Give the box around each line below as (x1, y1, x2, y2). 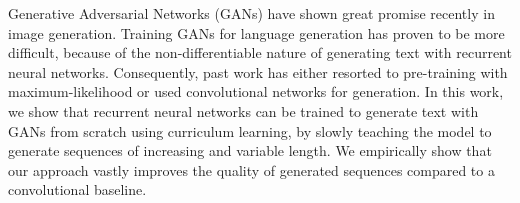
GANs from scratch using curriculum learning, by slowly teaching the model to (8, 120, 492, 141)
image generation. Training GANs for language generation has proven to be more (8, 22, 505, 43)
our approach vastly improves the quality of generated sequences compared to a (8, 159, 495, 180)
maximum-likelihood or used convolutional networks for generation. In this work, (8, 81, 504, 102)
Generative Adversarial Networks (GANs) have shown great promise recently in (8, 3, 495, 23)
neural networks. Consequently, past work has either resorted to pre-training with (8, 61, 508, 82)
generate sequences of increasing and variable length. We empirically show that (8, 140, 492, 161)
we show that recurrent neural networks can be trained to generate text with (8, 100, 479, 121)
